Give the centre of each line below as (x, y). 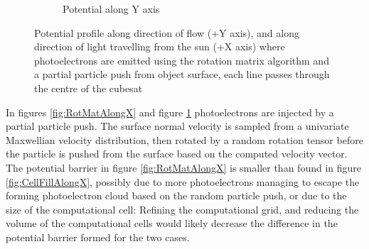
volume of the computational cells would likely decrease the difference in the (172, 223)
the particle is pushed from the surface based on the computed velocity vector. (177, 154)
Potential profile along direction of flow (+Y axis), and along (167, 32)
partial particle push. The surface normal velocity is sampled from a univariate (177, 126)
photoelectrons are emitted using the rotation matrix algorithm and (182, 60)
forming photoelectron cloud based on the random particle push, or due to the (176, 195)
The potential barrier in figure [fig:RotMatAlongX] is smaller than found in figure (184, 167)
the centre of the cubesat (89, 88)
